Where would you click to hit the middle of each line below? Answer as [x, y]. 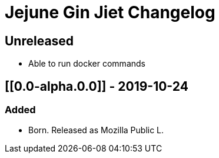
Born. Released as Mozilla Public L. [96, 130]
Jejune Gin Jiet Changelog [110, 12]
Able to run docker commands [87, 64]
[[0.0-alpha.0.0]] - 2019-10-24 [97, 86]
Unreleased [39, 41]
